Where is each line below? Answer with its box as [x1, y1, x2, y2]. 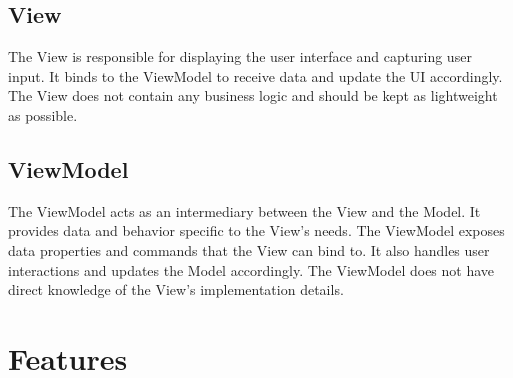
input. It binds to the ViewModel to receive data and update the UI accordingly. [8, 65, 503, 86]
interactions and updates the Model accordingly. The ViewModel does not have [8, 259, 495, 280]
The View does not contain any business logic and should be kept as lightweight [8, 85, 498, 106]
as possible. [8, 104, 78, 125]
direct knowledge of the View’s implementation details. [8, 279, 344, 300]
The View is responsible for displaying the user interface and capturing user [8, 46, 472, 67]
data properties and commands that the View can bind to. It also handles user [8, 239, 490, 260]
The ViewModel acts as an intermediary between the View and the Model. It [8, 200, 481, 221]
